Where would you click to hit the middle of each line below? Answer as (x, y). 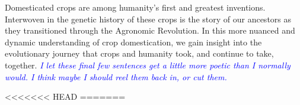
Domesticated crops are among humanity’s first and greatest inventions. (135, 7)
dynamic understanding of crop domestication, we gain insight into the (133, 42)
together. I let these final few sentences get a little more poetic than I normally (148, 65)
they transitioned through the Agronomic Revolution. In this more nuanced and (150, 30)
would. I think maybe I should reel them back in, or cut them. (116, 76)
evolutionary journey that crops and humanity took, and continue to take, (139, 53)
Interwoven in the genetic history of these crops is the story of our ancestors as (148, 19)
